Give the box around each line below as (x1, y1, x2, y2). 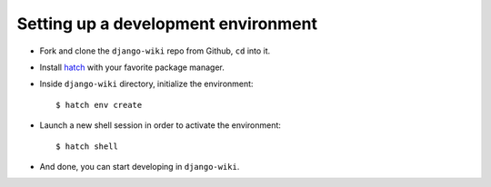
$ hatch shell (55, 141, 118, 152)
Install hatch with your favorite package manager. (39, 62, 225, 73)
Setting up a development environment (16, 14, 318, 34)
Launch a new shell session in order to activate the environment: (39, 120, 282, 131)
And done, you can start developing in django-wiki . (39, 161, 240, 172)
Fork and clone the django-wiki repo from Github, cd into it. (39, 45, 271, 56)
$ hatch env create (55, 100, 143, 110)
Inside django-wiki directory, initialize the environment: (39, 78, 254, 90)
